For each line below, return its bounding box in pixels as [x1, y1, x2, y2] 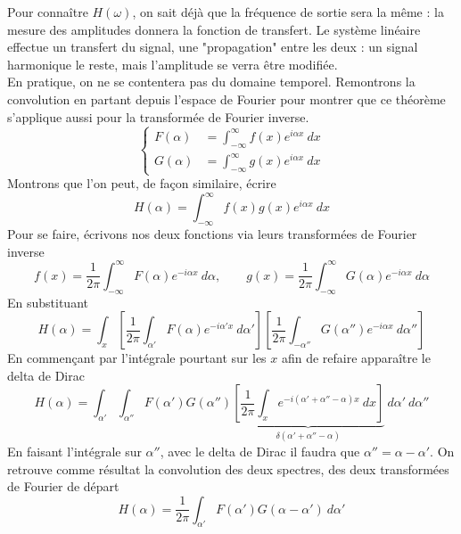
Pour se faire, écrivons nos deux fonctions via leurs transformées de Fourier [7, 225, 417, 243]
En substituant [7, 292, 88, 311]
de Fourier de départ [7, 477, 119, 496]
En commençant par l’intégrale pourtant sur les [7, 349, 267, 367]
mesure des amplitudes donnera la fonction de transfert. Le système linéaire [7, 20, 421, 38]
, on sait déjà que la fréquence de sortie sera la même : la [132, 3, 444, 21]
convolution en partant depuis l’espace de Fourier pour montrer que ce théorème [7, 89, 446, 108]
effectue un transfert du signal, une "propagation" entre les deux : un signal [7, 37, 418, 56]
